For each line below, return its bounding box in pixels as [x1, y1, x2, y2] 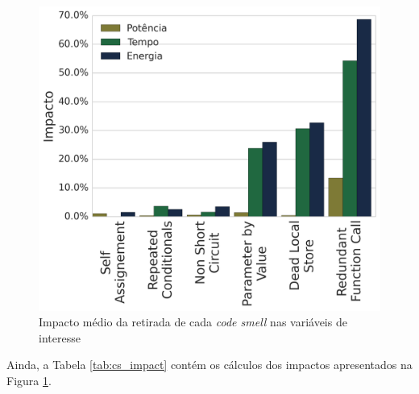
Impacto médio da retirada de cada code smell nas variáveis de [39, 313, 347, 330]
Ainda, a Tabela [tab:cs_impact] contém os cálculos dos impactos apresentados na [6, 356, 413, 373]
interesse [39, 329, 81, 346]
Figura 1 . [6, 372, 52, 388]
